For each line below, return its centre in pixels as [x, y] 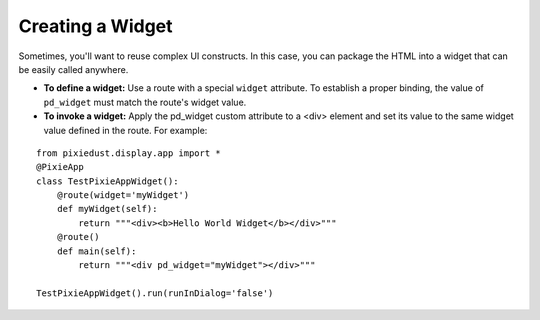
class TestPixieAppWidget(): [107, 181]
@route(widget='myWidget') [123, 195]
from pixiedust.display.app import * [129, 153]
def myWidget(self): [107, 209]
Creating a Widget [96, 26]
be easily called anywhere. [73, 69]
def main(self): [96, 251]
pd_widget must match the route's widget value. [145, 102]
